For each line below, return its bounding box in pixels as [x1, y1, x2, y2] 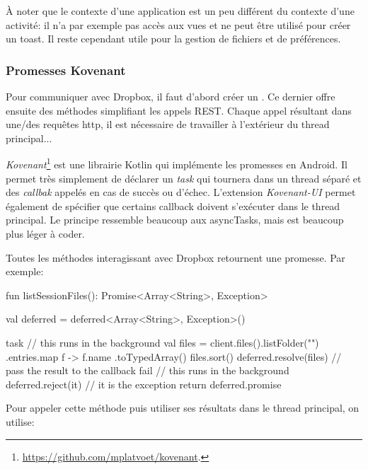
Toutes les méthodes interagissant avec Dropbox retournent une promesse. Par [6, 250, 345, 265]
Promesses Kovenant [6, 61, 126, 79]
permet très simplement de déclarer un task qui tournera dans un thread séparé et [6, 170, 362, 185]
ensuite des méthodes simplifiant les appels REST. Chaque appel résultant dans [6, 103, 352, 117]
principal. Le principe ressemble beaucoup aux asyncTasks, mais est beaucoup [6, 212, 344, 227]
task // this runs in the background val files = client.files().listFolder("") [6, 335, 319, 349]
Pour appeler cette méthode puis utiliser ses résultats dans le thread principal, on [6, 400, 360, 415]
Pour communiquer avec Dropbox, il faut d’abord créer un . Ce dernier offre [6, 89, 335, 103]
